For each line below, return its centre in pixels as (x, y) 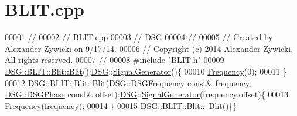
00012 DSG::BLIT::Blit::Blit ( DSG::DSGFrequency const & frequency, (128, 82)
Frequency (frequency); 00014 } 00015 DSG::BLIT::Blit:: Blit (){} (121, 105)
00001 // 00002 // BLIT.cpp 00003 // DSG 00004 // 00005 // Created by (139, 37)
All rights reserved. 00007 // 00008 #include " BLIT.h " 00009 (115, 60)
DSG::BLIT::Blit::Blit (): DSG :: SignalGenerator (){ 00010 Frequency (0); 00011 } (146, 71)
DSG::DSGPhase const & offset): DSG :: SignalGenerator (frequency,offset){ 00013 (147, 94)
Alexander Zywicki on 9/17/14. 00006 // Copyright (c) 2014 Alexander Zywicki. (149, 48)
